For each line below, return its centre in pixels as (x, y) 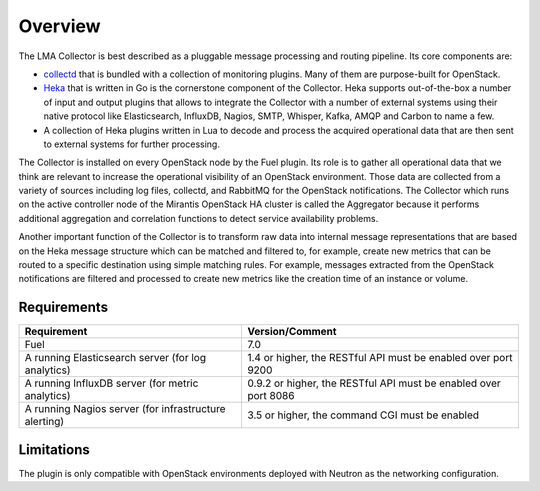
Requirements (63, 307)
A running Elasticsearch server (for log (115, 358)
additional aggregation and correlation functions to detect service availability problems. (198, 218)
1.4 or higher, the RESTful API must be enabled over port (379, 358)
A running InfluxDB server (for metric (111, 383)
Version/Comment (291, 332)
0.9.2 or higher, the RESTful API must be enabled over (374, 383)
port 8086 (270, 396)
